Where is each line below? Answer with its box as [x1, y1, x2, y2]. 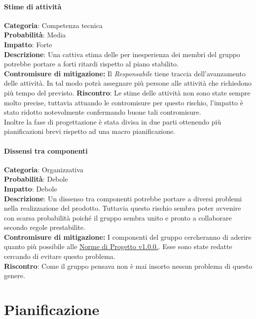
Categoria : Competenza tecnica [4, 20, 103, 30]
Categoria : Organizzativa [4, 164, 84, 174]
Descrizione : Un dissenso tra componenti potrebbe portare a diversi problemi [4, 193, 242, 203]
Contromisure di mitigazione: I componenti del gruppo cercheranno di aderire [4, 231, 252, 242]
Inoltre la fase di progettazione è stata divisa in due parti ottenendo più [4, 116, 221, 127]
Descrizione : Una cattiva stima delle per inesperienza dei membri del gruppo [4, 49, 240, 59]
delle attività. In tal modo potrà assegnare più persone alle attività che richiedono [4, 78, 252, 88]
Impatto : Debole [4, 183, 57, 193]
